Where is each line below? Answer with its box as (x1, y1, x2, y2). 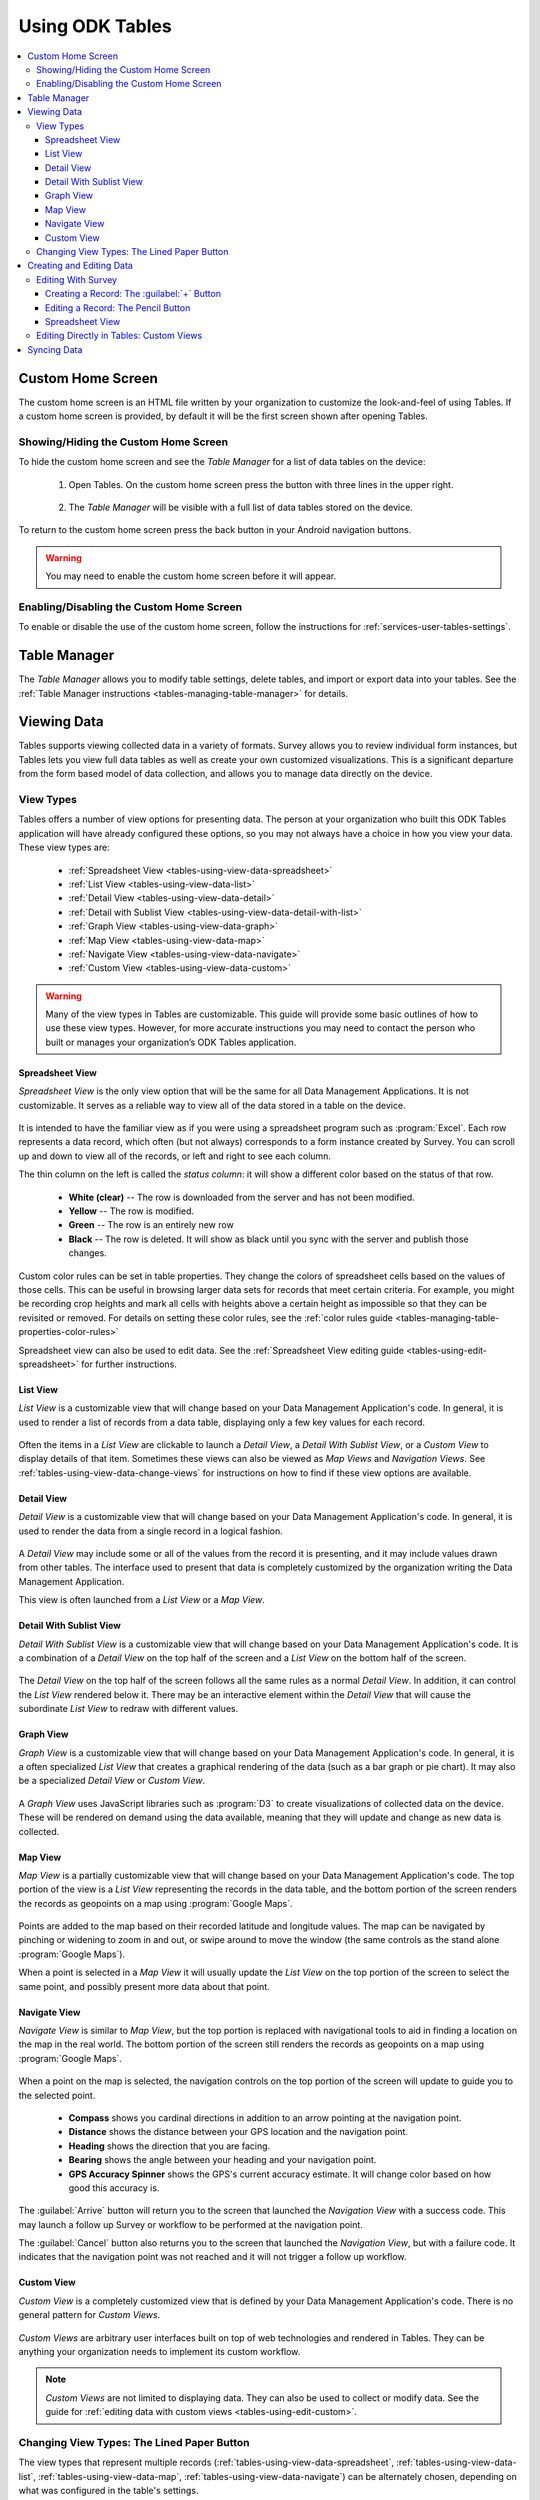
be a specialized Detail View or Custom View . (18, 1775, 205, 1787)
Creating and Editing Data (27, 260, 134, 272)
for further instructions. (81, 1358, 177, 1370)
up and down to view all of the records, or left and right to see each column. (18, 1150, 332, 1162)
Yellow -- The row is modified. (68, 1205, 195, 1217)
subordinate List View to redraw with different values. (18, 1703, 239, 1715)
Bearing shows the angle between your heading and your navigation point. (68, 2154, 377, 2166)
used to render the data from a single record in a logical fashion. (18, 1525, 284, 1537)
